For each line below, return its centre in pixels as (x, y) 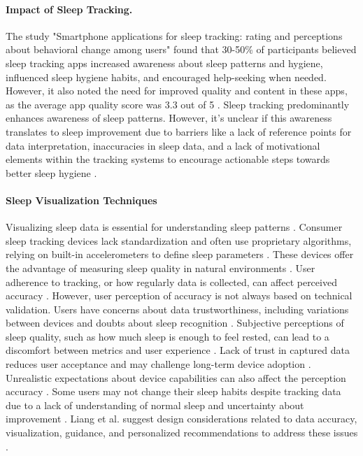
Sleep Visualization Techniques (81, 200)
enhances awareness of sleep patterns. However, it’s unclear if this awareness (169, 118)
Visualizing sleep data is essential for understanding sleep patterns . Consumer (174, 227)
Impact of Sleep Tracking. (69, 9)
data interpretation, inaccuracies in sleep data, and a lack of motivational (163, 145)
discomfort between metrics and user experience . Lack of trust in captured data (178, 350)
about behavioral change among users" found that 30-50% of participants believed (181, 49)
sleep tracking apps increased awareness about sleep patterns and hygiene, (164, 63)
